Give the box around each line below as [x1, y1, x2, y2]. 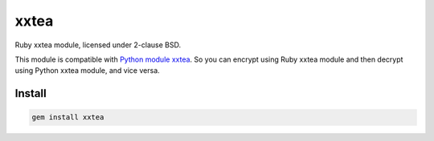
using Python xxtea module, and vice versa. [14, 66, 160, 75]
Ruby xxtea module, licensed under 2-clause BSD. [14, 40, 181, 50]
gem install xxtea [31, 113, 104, 122]
